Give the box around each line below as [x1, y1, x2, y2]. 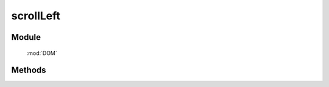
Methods [11, 65, 46, 76]
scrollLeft [11, 9, 61, 22]
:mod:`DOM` [26, 49, 57, 57]
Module [11, 32, 41, 42]
